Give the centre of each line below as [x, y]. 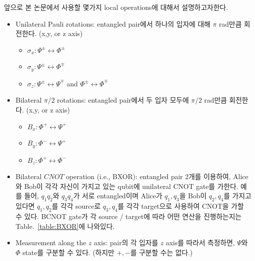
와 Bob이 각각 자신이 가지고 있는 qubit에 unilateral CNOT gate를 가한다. [127, 186]
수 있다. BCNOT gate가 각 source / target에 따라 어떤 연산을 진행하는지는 [128, 216]
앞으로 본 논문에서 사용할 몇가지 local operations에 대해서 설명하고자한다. [116, 7]
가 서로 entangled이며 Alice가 [118, 196]
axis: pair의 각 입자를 [126, 242]
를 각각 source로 [76, 206]
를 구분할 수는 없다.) [161, 252]
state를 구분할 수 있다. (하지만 [68, 252]
